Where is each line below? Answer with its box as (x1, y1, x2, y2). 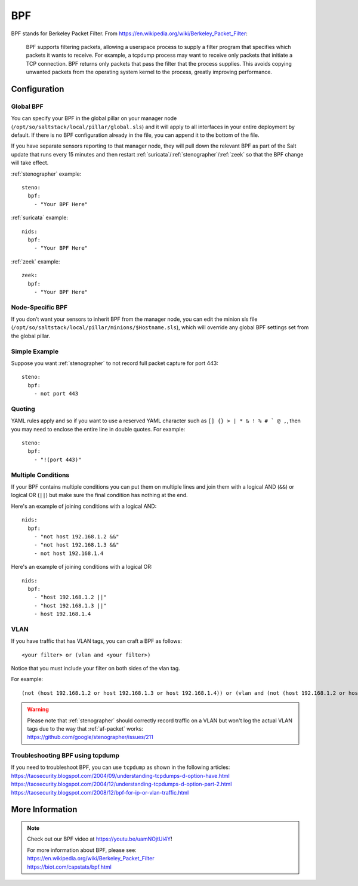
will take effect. (11, 159, 49, 167)
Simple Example (11, 347, 59, 355)
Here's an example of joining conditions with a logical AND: (11, 502, 157, 510)
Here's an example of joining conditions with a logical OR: (11, 563, 153, 571)
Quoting (11, 404, 35, 413)
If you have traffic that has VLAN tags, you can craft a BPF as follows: (11, 637, 182, 645)
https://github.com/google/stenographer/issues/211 (27, 734, 153, 741)
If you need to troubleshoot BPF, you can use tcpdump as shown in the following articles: (11, 764, 230, 771)
